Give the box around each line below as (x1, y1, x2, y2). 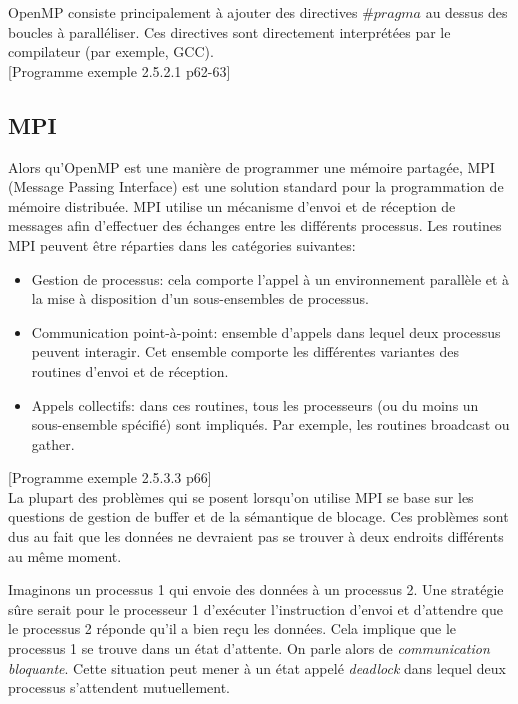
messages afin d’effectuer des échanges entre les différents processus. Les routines (8, 215, 502, 236)
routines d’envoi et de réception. (31, 360, 229, 381)
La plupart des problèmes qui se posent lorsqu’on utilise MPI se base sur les (8, 486, 474, 507)
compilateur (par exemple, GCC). (8, 41, 214, 62)
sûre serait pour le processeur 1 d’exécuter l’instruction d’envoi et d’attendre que (8, 598, 503, 619)
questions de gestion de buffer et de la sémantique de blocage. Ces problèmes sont (8, 506, 509, 527)
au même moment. (8, 545, 122, 566)
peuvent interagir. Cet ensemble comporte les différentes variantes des (31, 341, 459, 362)
